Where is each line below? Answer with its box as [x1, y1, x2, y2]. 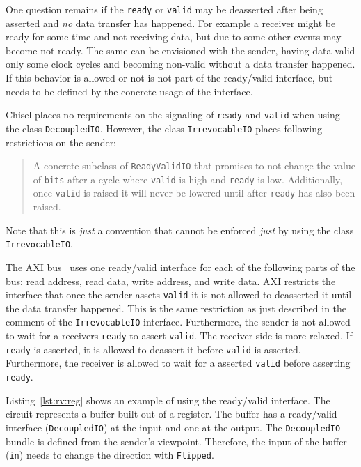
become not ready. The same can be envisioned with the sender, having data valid [6, 43, 355, 57]
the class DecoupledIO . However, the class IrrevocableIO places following [6, 121, 322, 135]
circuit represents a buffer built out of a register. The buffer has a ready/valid [6, 406, 337, 421]
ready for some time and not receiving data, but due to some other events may [6, 29, 342, 44]
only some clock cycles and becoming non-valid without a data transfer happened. [6, 56, 355, 71]
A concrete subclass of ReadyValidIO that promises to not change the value [33, 158, 355, 173]
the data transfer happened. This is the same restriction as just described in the [6, 300, 347, 315]
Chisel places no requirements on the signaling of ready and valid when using [6, 107, 340, 122]
